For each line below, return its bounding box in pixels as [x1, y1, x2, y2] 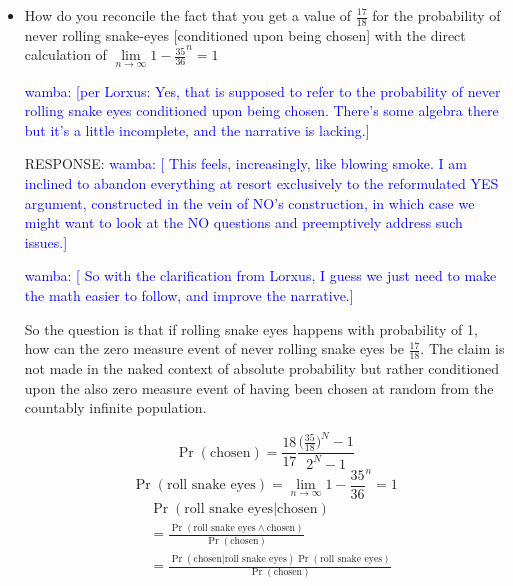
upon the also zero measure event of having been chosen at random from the [24, 377, 494, 398]
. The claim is [420, 338, 505, 359]
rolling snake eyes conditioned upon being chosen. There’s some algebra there [24, 100, 499, 121]
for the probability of [372, 5, 501, 25]
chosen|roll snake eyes [193, 553, 287, 564]
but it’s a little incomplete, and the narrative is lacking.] [24, 119, 370, 140]
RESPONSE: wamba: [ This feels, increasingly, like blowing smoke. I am [24, 153, 467, 174]
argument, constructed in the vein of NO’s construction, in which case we [24, 192, 475, 213]
